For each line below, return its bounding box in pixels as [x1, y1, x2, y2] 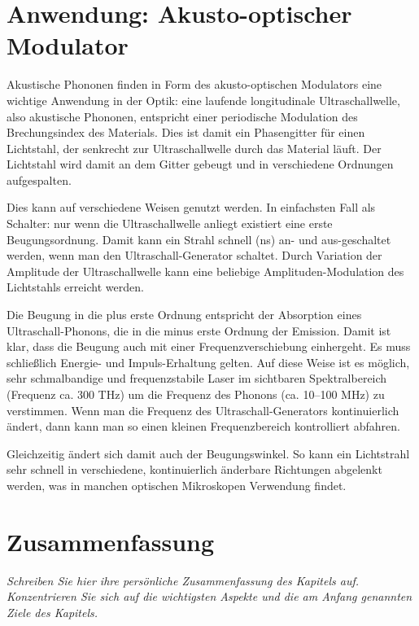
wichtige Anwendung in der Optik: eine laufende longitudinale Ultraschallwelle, [7, 91, 400, 108]
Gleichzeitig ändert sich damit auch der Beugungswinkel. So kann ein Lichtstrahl [7, 444, 410, 462]
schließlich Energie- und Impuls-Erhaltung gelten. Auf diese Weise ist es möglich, [7, 353, 410, 370]
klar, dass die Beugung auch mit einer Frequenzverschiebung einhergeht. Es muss [7, 338, 411, 355]
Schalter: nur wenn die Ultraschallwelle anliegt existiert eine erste [7, 215, 333, 232]
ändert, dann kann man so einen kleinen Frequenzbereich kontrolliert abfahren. [7, 418, 400, 435]
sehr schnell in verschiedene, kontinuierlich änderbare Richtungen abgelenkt [7, 461, 382, 478]
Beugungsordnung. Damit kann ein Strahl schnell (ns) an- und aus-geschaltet [7, 230, 391, 247]
